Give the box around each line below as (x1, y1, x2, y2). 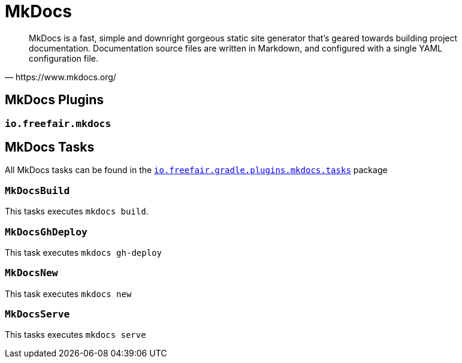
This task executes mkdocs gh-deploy (5, 247, 162, 258)
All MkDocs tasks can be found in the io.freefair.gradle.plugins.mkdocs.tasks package (5, 165, 388, 176)
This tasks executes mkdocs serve (5, 329, 146, 340)
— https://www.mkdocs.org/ (5, 71, 116, 82)
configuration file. (29, 53, 98, 63)
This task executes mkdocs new (5, 288, 132, 299)
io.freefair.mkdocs (5, 117, 111, 129)
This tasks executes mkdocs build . (5, 206, 149, 217)
